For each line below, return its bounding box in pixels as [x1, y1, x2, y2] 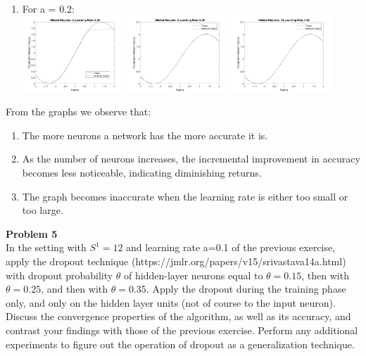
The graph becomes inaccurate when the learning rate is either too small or [22, 189, 348, 203]
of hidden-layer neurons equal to [124, 267, 263, 282]
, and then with [41, 281, 108, 296]
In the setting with [6, 240, 87, 255]
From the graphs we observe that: [6, 104, 151, 119]
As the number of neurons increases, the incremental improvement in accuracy [22, 151, 360, 166]
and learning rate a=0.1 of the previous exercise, [126, 240, 336, 255]
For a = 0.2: [22, 1, 75, 15]
